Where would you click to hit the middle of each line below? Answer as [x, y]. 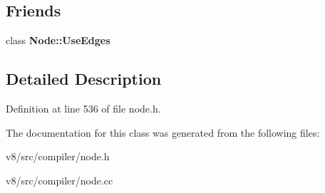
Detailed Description [84, 79]
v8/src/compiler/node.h [58, 156]
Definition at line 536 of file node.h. [83, 108]
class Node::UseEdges [58, 40]
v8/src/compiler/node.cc [60, 180]
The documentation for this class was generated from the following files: [163, 132]
